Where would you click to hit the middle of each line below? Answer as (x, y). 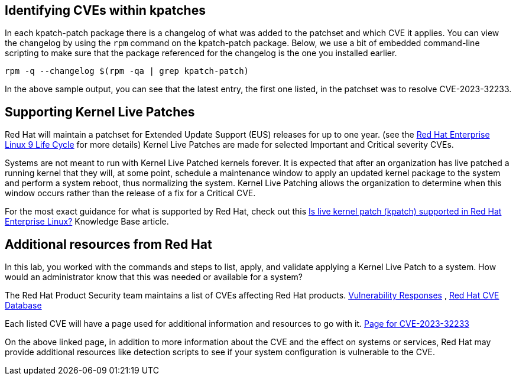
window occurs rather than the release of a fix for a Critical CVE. (130, 193)
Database (23, 306)
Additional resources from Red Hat (108, 244)
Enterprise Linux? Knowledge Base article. (87, 222)
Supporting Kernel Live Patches (100, 112)
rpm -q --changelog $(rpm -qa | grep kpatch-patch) (127, 71)
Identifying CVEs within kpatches (105, 10)
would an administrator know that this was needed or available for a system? (154, 277)
